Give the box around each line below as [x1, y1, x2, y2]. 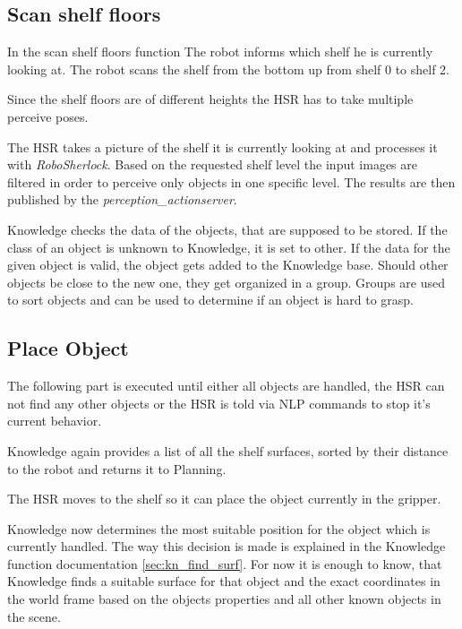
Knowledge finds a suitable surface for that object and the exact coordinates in [7, 572, 441, 590]
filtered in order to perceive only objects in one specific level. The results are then [7, 172, 456, 191]
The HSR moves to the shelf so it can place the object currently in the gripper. [7, 489, 441, 508]
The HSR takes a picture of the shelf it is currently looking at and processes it [7, 137, 438, 156]
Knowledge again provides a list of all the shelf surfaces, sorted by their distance [7, 441, 449, 460]
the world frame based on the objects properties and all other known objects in [7, 590, 441, 608]
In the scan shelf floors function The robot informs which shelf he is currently [7, 42, 433, 61]
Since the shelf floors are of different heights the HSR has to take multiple [7, 90, 414, 108]
